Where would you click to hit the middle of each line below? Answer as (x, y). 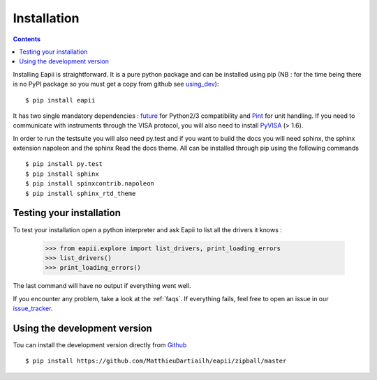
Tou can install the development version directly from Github (100, 344)
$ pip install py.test (64, 164)
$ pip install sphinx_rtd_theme (81, 193)
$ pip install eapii (60, 100)
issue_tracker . (33, 309)
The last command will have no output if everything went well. (102, 286)
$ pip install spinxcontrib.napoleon (90, 184)
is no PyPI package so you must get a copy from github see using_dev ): (116, 84)
